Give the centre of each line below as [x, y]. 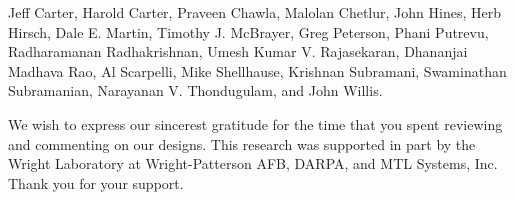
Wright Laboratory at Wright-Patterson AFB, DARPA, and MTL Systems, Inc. [253, 163]
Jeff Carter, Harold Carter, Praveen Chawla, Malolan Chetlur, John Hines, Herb [254, 12]
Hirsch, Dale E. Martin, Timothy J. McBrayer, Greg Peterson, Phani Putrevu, [248, 31]
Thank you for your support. [96, 182]
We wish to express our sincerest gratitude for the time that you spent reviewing [255, 123]
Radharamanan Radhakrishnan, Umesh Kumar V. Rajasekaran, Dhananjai [238, 51]
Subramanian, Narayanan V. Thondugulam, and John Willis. [195, 90]
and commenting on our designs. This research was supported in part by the [242, 143]
